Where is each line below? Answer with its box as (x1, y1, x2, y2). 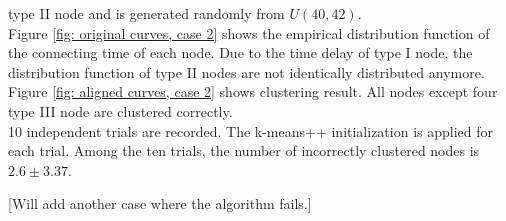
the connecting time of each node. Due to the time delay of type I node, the (8, 42, 473, 63)
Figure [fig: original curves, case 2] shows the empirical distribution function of (8, 22, 490, 43)
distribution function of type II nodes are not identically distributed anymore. (8, 61, 485, 82)
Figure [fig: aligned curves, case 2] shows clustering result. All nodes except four (8, 81, 498, 102)
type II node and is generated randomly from (8, 3, 285, 23)
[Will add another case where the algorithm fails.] (8, 193, 312, 214)
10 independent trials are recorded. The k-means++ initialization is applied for (8, 120, 494, 141)
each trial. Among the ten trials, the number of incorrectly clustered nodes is (8, 140, 480, 161)
